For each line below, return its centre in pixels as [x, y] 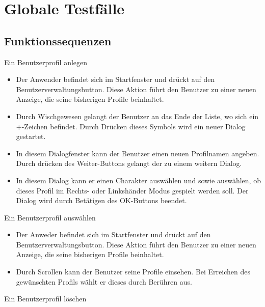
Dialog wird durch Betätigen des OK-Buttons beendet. [101, 200]
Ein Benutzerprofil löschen [45, 299]
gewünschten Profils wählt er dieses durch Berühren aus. [104, 281]
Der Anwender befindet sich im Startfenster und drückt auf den [115, 79]
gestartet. [31, 136]
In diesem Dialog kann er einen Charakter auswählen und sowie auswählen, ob [138, 180]
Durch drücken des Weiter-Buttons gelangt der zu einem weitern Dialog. [129, 163]
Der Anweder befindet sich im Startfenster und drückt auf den [113, 234]
